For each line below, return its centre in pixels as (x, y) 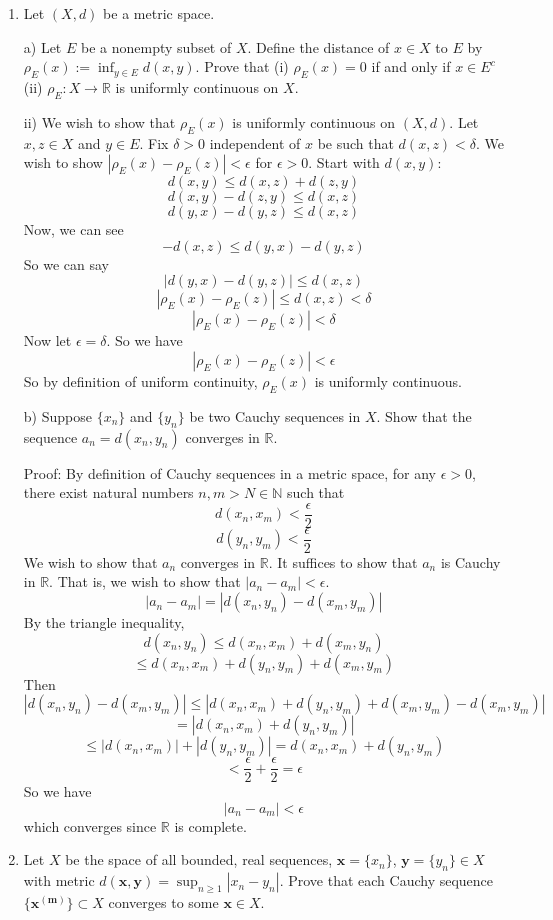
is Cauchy (470, 561)
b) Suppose (57, 415)
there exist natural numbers (108, 492)
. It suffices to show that (343, 561)
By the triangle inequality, (104, 622)
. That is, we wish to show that (145, 581)
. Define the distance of (318, 46)
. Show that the (424, 415)
